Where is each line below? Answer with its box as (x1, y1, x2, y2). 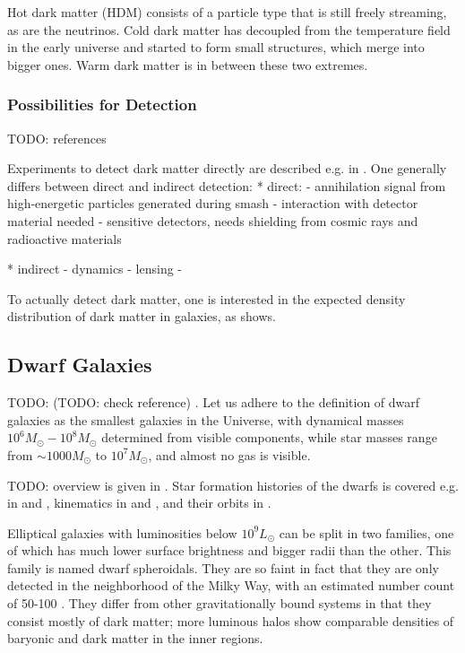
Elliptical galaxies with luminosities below (7, 523, 237, 542)
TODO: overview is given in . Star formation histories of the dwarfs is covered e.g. (7, 475, 460, 494)
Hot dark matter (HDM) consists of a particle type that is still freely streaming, (7, 3, 447, 21)
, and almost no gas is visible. (148, 445, 311, 464)
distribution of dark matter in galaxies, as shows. (7, 307, 276, 326)
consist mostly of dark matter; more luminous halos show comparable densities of (7, 611, 454, 630)
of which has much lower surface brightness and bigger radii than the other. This (7, 541, 452, 560)
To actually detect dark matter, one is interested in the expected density (7, 289, 406, 308)
